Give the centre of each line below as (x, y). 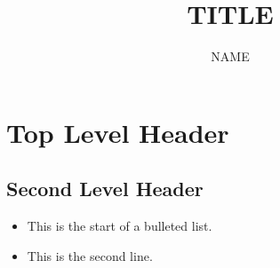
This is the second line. (90, 255)
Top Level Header (118, 132)
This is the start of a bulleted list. (120, 226)
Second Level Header (105, 189)
